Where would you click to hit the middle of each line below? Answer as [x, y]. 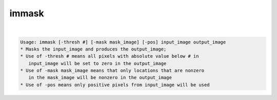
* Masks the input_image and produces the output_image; [93, 49]
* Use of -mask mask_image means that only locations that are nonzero [112, 71]
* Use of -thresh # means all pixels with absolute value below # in [110, 56]
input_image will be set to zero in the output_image [97, 63]
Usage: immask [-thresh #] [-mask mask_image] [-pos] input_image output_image [123, 42]
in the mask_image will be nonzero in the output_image [100, 78]
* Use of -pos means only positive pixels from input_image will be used [115, 85]
